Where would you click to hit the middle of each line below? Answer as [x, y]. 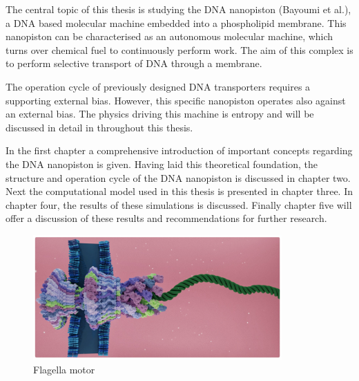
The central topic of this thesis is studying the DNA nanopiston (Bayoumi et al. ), [178, 9]
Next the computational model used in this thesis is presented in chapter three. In [179, 191]
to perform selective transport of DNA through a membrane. [134, 63]
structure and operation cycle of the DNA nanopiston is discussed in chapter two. [178, 177]
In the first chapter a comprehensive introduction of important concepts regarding [179, 150]
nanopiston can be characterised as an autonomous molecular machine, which [169, 36]
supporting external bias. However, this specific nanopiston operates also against [176, 100]
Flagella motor [64, 369]
